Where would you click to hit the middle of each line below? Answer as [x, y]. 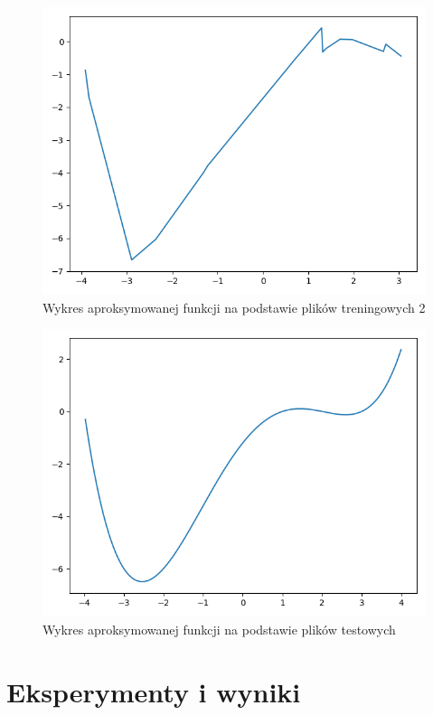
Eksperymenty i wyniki [154, 691]
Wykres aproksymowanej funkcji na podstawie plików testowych [219, 629]
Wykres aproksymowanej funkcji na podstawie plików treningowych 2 [234, 307]
